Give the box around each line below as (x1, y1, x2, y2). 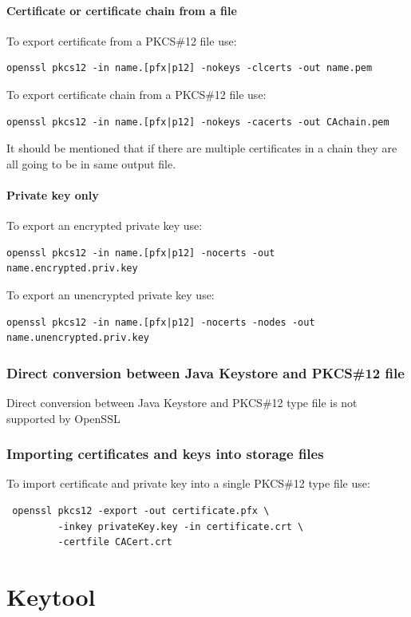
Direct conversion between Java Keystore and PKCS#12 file (6, 362, 405, 382)
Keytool (6, 579, 96, 612)
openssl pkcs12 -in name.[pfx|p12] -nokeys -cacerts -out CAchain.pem (6, 116, 389, 128)
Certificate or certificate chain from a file (6, 2, 237, 18)
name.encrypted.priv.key (6, 263, 138, 275)
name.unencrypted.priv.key (6, 332, 149, 344)
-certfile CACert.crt (57, 536, 172, 548)
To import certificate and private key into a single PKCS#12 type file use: (6, 475, 370, 492)
